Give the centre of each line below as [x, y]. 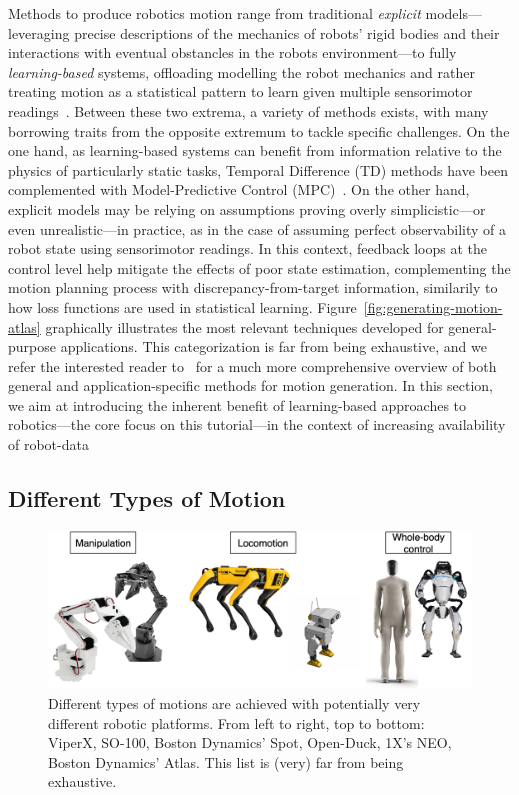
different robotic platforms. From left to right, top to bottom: [236, 722]
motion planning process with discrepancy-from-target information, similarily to [253, 287]
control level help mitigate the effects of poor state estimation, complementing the [259, 267]
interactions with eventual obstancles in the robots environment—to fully [232, 52]
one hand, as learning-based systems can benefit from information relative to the [255, 150]
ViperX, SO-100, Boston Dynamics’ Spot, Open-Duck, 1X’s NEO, [250, 742]
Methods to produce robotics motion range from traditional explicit [214, 13]
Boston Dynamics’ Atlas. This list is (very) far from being [226, 761]
